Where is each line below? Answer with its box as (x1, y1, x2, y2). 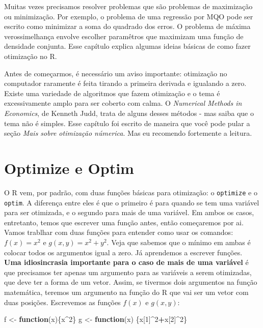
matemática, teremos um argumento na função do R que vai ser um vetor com (4, 286, 249, 297)
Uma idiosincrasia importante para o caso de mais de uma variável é (4, 257, 249, 267)
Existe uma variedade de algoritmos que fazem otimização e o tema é (4, 87, 220, 98)
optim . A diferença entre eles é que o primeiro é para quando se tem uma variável (4, 197, 259, 207)
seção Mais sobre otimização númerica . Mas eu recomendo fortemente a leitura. (4, 128, 252, 138)
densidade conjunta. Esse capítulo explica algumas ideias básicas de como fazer (4, 41, 251, 51)
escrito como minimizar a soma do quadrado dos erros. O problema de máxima (4, 21, 251, 32)
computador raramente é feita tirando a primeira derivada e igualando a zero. (4, 78, 247, 88)
